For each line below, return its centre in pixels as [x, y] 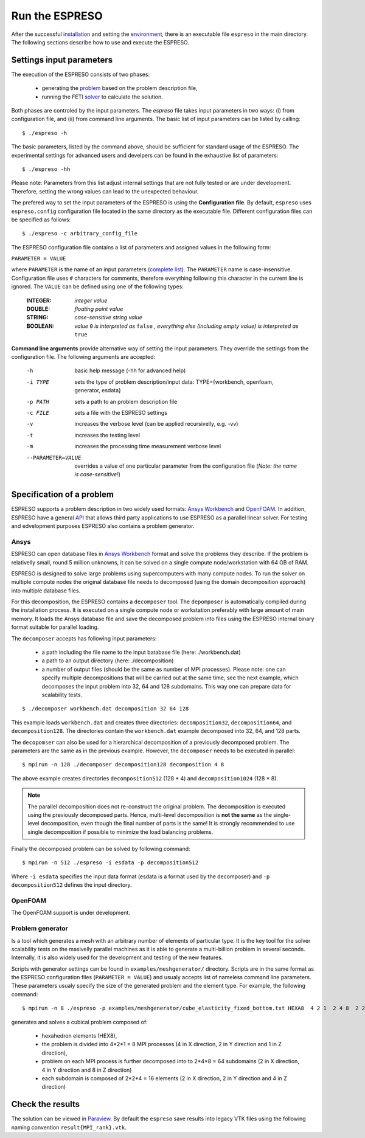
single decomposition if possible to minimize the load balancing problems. [120, 832]
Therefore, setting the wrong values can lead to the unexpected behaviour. [105, 191]
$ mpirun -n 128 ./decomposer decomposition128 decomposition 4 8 [123, 765]
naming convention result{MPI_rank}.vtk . [69, 1127]
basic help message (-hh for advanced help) [130, 370]
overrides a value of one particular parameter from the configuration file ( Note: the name [186, 466]
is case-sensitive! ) [98, 474]
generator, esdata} [98, 390]
